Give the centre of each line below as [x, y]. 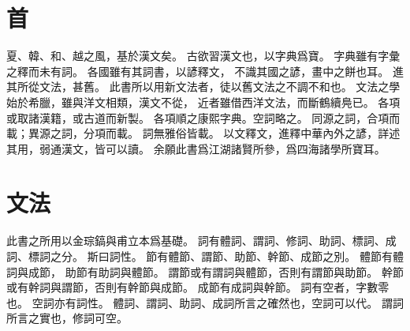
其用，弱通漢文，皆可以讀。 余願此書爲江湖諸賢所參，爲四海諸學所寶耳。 [196, 148]
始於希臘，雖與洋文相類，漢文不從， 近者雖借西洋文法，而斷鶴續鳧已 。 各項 [203, 102]
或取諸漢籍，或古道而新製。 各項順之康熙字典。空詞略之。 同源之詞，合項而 [203, 117]
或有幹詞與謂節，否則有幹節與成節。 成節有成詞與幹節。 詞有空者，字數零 [198, 287]
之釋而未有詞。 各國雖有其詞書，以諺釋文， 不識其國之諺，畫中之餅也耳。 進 [205, 71]
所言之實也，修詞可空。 [67, 318]
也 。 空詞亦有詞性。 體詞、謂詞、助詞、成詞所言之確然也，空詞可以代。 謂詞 [205, 302]
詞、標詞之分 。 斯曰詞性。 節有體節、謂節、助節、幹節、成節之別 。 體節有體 [205, 256]
